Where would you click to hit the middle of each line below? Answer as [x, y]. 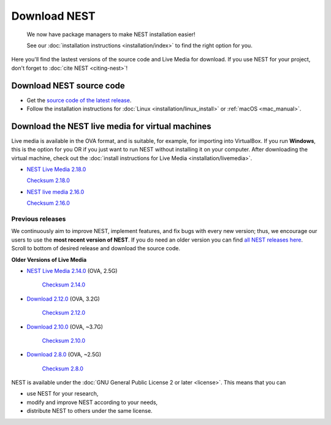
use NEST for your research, [63, 394]
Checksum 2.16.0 [48, 203]
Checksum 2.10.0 [64, 340]
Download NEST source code [68, 86]
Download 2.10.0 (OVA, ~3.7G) [65, 327]
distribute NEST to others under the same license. [89, 411]
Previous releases [39, 219]
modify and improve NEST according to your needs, [92, 402]
